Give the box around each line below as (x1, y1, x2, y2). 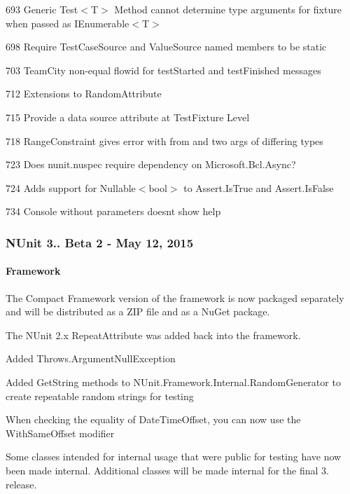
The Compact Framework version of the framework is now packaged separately (6, 290, 344, 305)
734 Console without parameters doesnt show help (6, 204, 221, 219)
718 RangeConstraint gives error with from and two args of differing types (6, 133, 323, 148)
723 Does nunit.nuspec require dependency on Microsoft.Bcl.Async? (6, 157, 296, 172)
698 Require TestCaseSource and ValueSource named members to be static (6, 39, 327, 54)
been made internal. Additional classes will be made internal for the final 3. (6, 462, 329, 477)
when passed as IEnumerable (6, 15, 129, 30)
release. (6, 476, 37, 491)
